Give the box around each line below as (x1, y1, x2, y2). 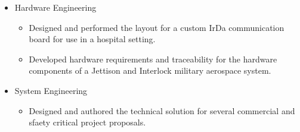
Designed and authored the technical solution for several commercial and (29, 104, 295, 117)
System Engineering (14, 84, 88, 96)
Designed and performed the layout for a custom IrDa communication (29, 21, 284, 33)
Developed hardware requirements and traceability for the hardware (29, 52, 277, 65)
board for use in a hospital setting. (29, 33, 156, 45)
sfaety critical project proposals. (29, 116, 146, 128)
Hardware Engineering (14, 1, 97, 13)
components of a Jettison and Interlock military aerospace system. (29, 64, 271, 77)
